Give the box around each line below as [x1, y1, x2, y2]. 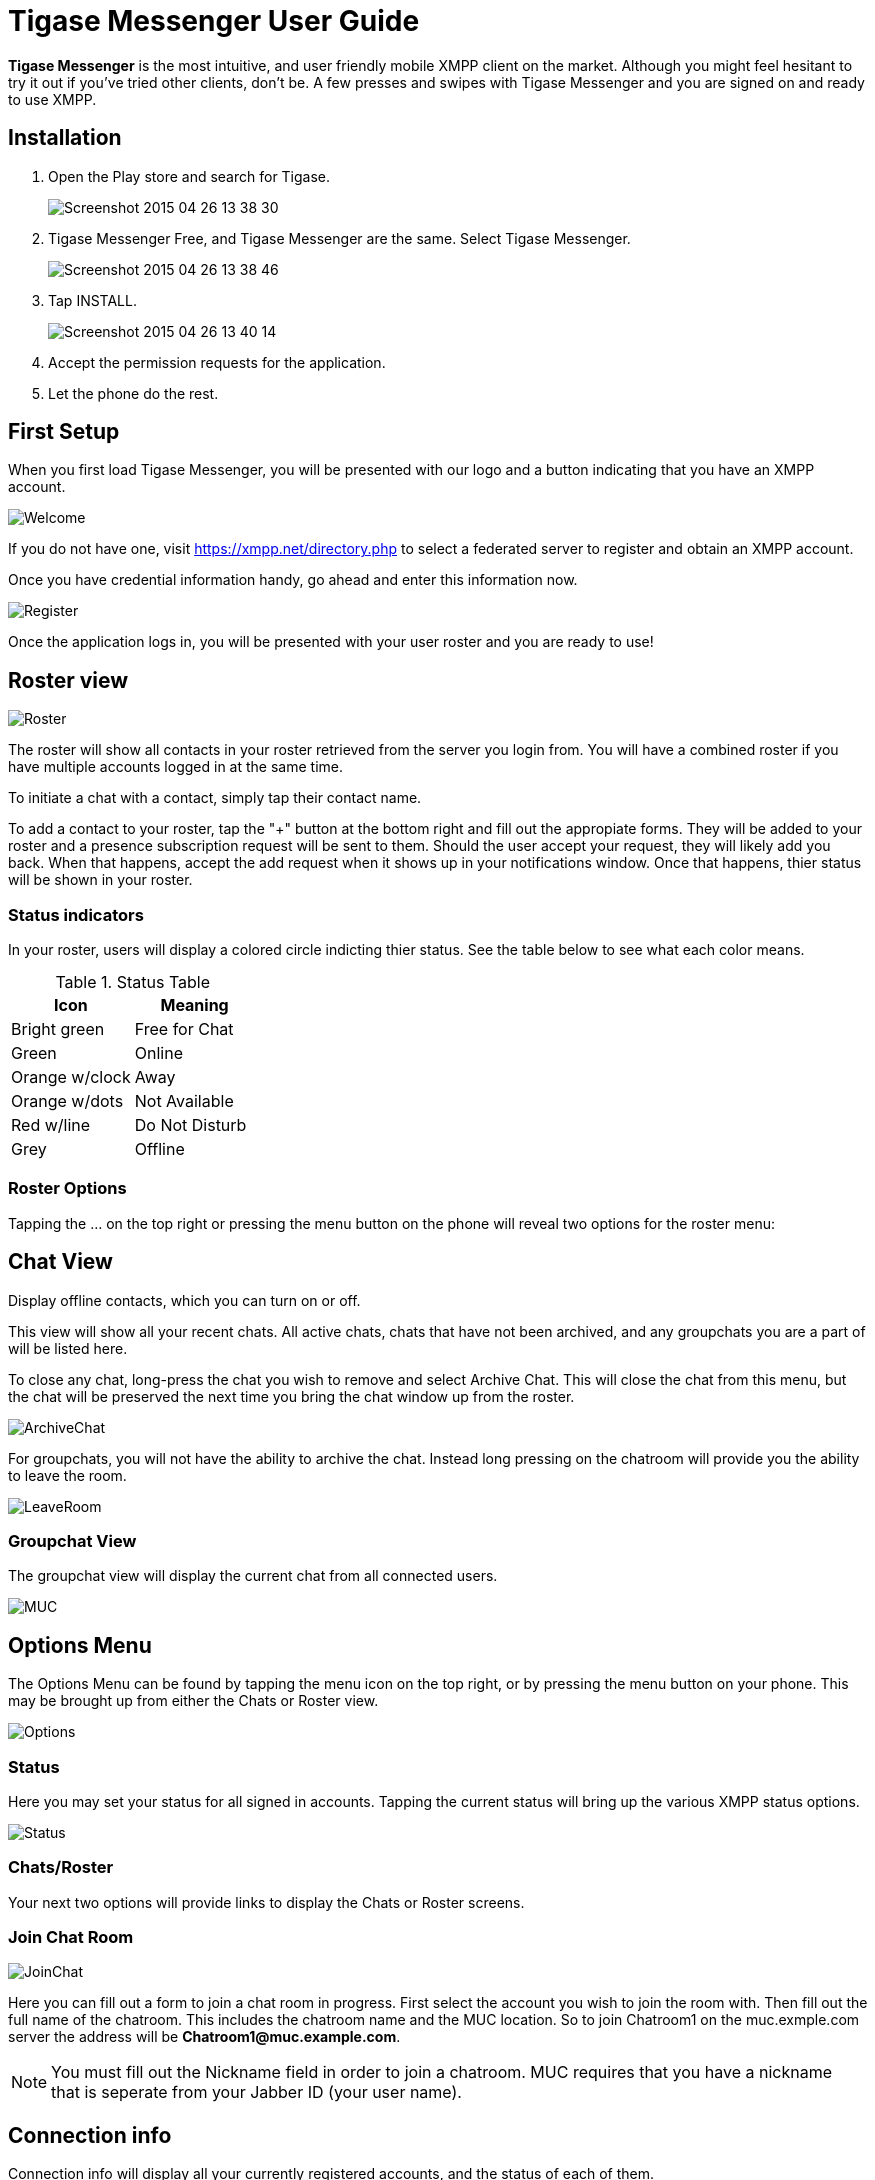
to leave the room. [8, 1466, 127, 1484]
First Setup [8, 419, 120, 445]
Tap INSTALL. [48, 291, 137, 309]
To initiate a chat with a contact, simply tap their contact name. [8, 789, 422, 807]
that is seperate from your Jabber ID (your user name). [51, 2082, 462, 2103]
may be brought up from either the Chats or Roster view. [8, 1692, 379, 1710]
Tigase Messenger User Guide [8, 4, 420, 38]
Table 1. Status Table [55, 972, 211, 993]
